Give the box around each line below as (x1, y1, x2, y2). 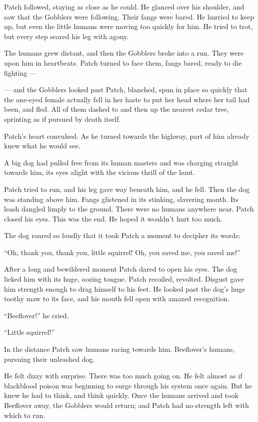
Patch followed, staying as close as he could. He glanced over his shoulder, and (4, 2, 244, 12)
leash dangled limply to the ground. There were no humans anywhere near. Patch (4, 203, 254, 214)
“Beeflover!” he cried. (4, 310, 69, 320)
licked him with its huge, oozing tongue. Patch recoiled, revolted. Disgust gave (4, 274, 244, 284)
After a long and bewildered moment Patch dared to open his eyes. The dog (4, 264, 237, 274)
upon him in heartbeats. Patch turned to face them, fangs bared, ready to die (4, 57, 242, 68)
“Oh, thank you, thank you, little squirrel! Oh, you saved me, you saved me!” (4, 247, 240, 257)
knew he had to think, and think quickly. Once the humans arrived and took (4, 390, 238, 400)
